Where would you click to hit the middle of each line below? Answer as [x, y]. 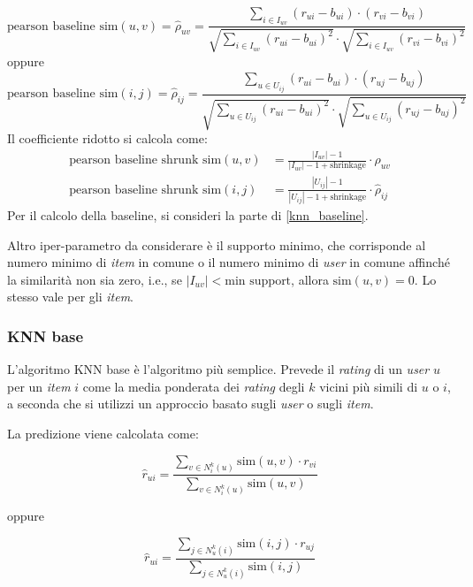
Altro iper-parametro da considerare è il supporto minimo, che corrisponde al [217, 244]
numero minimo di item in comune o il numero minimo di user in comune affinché [229, 262]
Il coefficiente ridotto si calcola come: [107, 138]
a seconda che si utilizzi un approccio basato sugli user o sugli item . [191, 404]
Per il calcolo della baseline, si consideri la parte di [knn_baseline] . [188, 215]
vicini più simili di [369, 386]
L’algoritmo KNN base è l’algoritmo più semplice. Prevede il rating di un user [218, 369]
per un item [39, 386]
